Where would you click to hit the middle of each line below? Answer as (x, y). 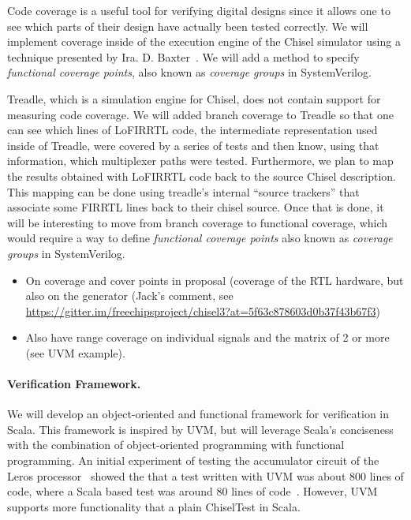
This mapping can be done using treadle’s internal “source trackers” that (183, 191)
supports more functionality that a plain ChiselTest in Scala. (154, 506)
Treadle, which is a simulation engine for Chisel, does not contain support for (194, 98)
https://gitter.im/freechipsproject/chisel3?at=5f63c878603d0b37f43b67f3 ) (203, 311)
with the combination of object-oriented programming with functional (176, 445)
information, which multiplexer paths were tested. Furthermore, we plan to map (200, 161)
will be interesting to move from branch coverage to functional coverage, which (198, 222)
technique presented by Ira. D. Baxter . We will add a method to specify (183, 56)
